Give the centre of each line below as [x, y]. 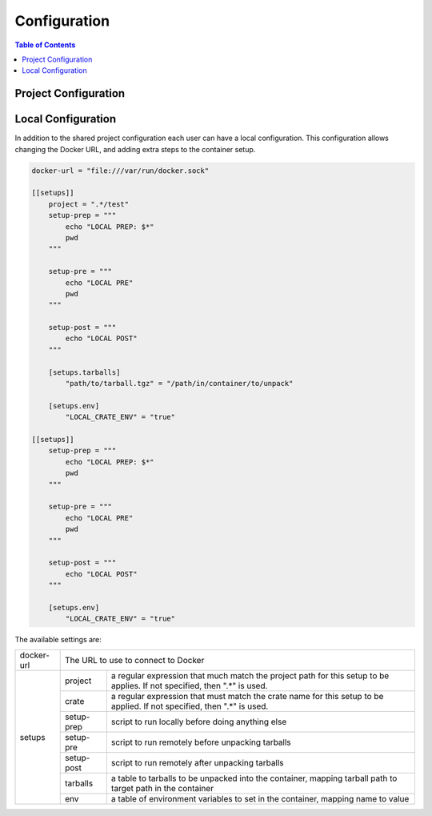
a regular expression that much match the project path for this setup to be [250, 675]
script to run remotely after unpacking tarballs [197, 762]
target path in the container [162, 788]
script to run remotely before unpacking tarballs [201, 742]
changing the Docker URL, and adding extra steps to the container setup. [135, 149]
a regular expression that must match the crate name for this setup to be [247, 696]
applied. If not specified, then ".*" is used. [190, 706]
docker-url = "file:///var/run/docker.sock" [120, 171]
